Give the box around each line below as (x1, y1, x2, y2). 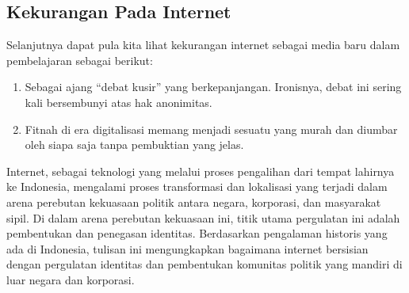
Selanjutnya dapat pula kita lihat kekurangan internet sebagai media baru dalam (6, 36, 400, 53)
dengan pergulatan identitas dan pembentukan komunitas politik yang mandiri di (6, 256, 403, 272)
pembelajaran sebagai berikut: (6, 51, 153, 68)
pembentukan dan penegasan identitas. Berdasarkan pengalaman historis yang (6, 225, 388, 242)
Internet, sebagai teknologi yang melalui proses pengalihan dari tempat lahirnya (6, 162, 395, 179)
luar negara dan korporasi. (6, 271, 135, 287)
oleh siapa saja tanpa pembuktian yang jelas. (25, 136, 244, 153)
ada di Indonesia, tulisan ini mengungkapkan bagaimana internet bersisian (6, 240, 369, 257)
